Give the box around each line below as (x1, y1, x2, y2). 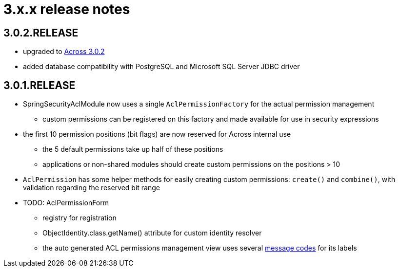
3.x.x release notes (3, 1, 130, 18)
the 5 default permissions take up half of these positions (42, 145, 223, 154)
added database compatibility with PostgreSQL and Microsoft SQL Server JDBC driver (23, 62, 300, 71)
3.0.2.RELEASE (3, 26, 79, 39)
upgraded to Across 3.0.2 (23, 47, 105, 56)
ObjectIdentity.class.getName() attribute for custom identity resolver (42, 229, 262, 237)
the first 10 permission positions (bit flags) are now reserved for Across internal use (23, 130, 291, 139)
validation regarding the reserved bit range (23, 183, 160, 192)
